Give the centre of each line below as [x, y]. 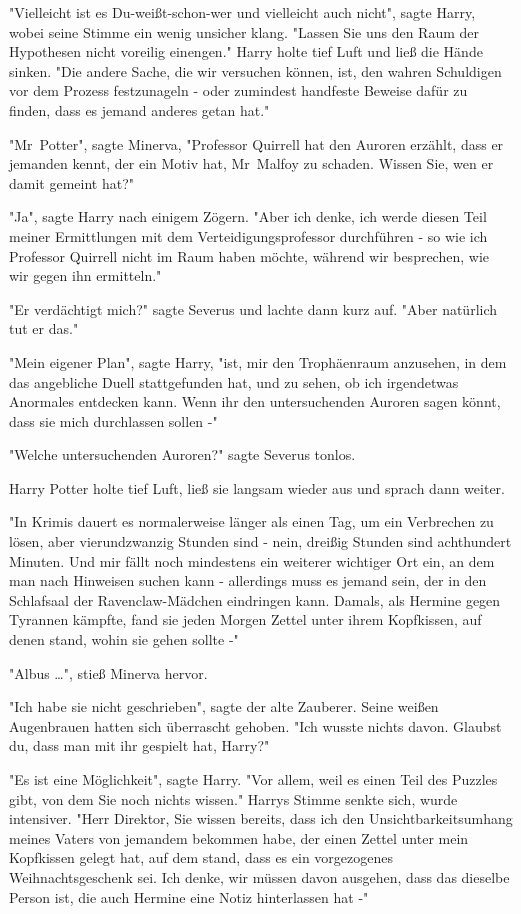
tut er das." [44, 328]
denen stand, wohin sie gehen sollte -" [124, 639]
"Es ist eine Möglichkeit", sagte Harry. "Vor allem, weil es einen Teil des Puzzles [253, 779]
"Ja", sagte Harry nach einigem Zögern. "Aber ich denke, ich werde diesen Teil [248, 216]
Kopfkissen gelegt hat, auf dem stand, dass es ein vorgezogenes [201, 857]
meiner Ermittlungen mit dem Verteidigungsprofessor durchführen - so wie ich [248, 235]
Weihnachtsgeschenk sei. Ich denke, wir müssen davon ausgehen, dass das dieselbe [259, 876]
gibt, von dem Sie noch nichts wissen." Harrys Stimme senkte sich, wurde [233, 798]
